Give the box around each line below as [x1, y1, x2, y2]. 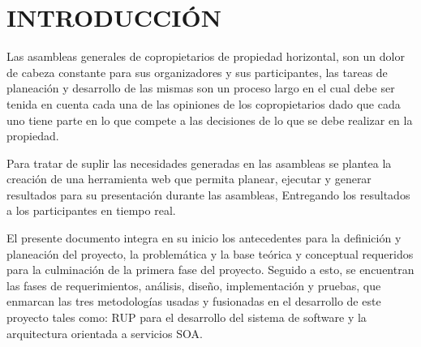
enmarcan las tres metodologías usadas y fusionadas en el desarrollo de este [6, 293, 381, 310]
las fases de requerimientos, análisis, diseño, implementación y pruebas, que [6, 276, 381, 293]
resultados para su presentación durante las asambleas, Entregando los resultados [6, 186, 410, 203]
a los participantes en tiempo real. [6, 202, 176, 219]
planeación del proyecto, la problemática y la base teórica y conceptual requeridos [6, 245, 414, 262]
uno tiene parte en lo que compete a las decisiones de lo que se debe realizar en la [6, 111, 413, 128]
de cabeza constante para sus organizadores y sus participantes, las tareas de [6, 63, 388, 80]
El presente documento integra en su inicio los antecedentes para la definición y [6, 229, 402, 246]
